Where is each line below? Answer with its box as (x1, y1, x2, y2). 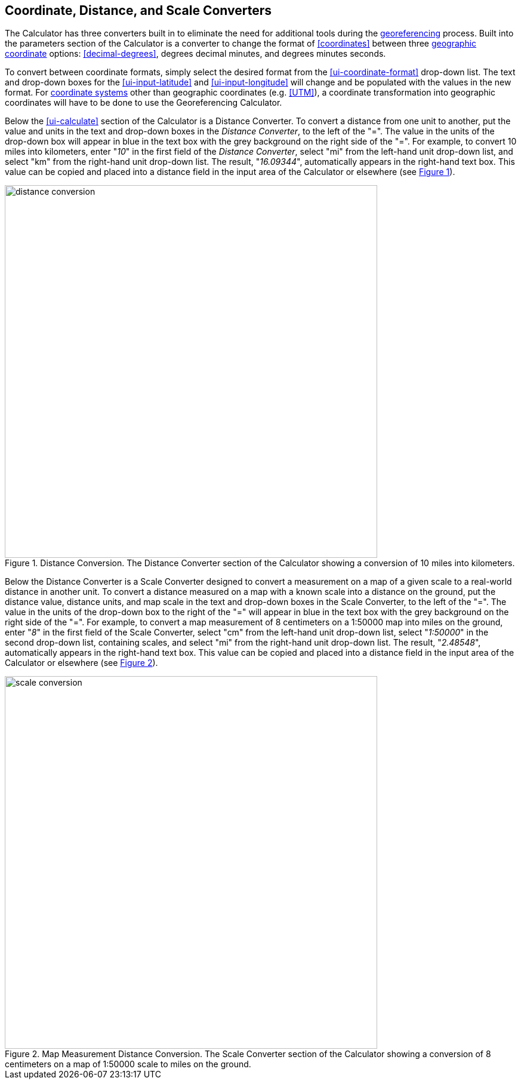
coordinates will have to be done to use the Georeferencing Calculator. (5, 97, 282, 108)
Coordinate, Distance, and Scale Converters (5, 3, 272, 18)
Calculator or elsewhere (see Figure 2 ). (5, 658, 158, 668)
